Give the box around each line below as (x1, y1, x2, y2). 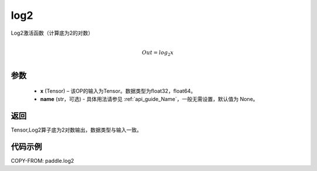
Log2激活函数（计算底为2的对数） (11, 29, 93, 36)
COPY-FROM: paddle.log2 (11, 157, 75, 164)
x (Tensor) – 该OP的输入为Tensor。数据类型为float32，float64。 (40, 87, 196, 94)
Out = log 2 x (141, 49, 174, 57)
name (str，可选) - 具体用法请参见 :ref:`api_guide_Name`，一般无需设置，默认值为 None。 (40, 95, 258, 102)
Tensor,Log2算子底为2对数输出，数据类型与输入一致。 (11, 126, 142, 133)
